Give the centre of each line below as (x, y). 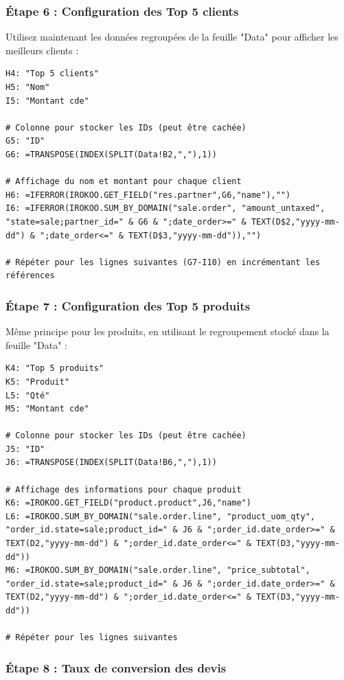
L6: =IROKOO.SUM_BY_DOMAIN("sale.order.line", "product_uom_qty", (161, 516)
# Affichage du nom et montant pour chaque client (124, 182)
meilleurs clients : (42, 50)
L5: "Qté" (28, 395)
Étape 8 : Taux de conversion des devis (116, 667)
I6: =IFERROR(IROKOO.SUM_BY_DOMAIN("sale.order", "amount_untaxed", (165, 208)
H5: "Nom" (28, 87)
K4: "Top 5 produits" (55, 369)
